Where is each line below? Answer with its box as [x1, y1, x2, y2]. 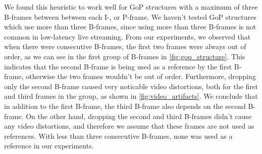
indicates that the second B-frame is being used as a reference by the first [4, 61, 232, 71]
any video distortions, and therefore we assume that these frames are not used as [4, 121, 254, 131]
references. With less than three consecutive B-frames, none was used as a [4, 130, 233, 141]
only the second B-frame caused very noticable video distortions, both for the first [4, 81, 258, 91]
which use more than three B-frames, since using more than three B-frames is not [4, 21, 256, 32]
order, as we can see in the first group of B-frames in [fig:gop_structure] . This [4, 51, 245, 61]
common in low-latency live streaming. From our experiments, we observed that [4, 31, 251, 42]
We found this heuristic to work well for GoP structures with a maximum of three [4, 2, 258, 12]
